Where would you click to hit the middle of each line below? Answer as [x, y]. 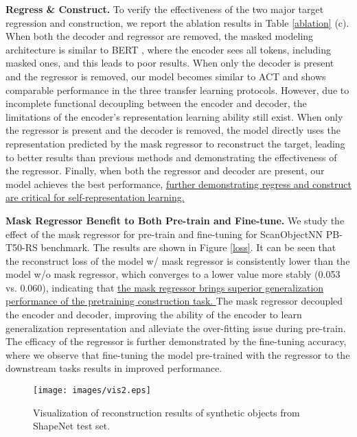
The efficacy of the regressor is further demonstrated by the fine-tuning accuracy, [176, 341]
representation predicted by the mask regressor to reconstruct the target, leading [175, 143]
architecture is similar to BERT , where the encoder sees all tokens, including [169, 49]
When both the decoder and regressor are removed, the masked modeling [160, 36]
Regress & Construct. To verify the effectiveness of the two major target [165, 9]
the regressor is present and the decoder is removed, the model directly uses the [173, 130]
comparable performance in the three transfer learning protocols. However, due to [177, 90]
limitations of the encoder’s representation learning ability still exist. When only [174, 116]
